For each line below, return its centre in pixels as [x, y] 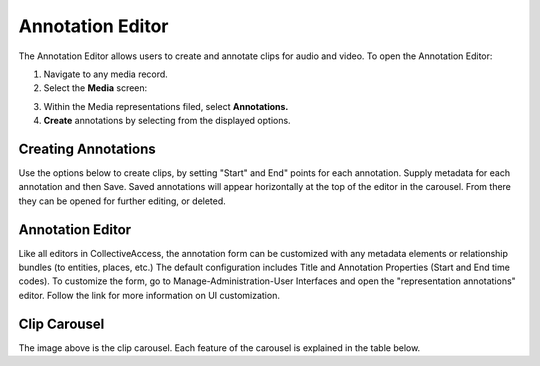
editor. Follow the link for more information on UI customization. [149, 295]
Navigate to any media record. [106, 74]
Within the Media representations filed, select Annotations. [166, 106]
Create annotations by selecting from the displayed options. [167, 121]
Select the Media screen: [95, 88]
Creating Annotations [87, 148]
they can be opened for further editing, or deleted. [122, 201]
